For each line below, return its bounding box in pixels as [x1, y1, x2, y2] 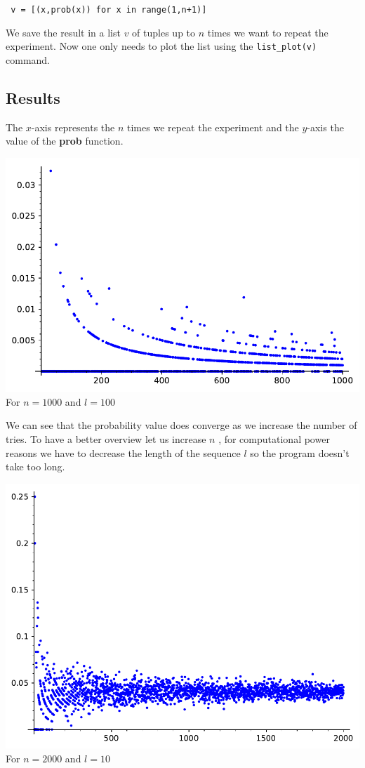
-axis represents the [31, 119, 115, 134]
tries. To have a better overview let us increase [6, 432, 206, 446]
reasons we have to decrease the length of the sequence [6, 445, 241, 460]
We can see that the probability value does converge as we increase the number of [6, 418, 357, 432]
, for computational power [218, 432, 330, 446]
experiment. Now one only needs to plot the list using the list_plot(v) [6, 39, 317, 53]
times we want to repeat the [207, 25, 328, 39]
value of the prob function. [6, 133, 124, 148]
